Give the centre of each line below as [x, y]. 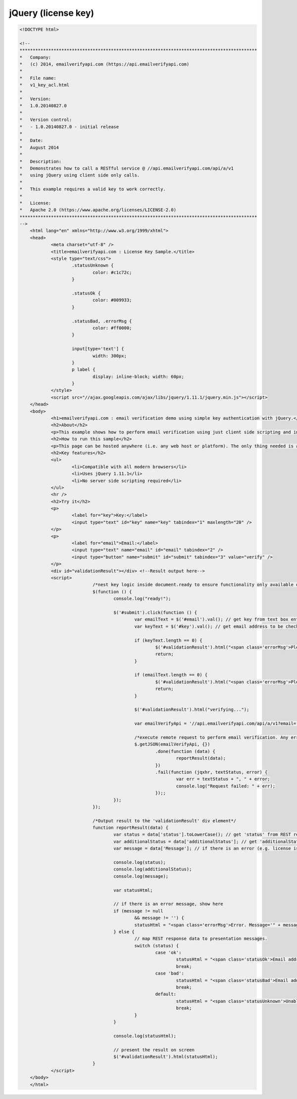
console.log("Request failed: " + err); [226, 786]
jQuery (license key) [51, 13]
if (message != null [138, 911]
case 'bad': [170, 974]
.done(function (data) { [185, 751]
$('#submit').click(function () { [155, 612]
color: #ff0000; [112, 328]
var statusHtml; [133, 890]
